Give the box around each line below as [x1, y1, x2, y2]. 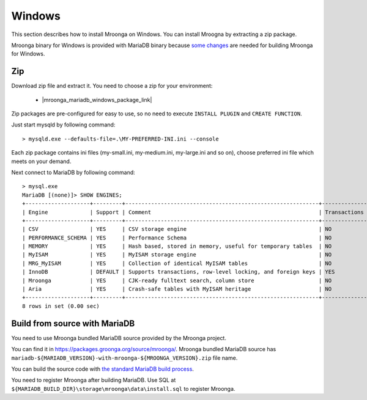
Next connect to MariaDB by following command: [11, 169, 136, 176]
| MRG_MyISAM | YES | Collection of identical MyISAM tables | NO [22, 260, 332, 267]
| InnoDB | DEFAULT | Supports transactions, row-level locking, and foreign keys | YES [22, 269, 335, 275]
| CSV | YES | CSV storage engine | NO [22, 226, 332, 233]
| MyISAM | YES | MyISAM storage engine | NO [22, 251, 332, 258]
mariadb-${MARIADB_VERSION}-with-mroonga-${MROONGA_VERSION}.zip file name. [11, 354, 238, 362]
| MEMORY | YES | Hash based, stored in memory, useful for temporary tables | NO [22, 243, 332, 250]
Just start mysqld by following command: [11, 121, 116, 128]
